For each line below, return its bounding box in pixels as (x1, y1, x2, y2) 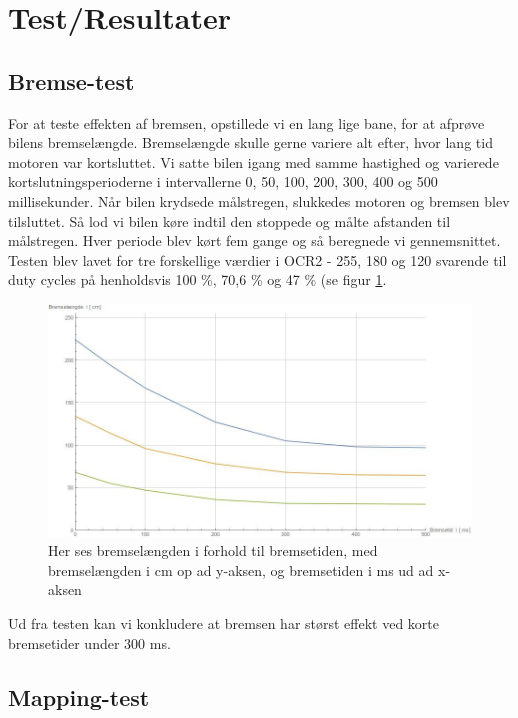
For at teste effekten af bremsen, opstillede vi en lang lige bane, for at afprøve (8, 112, 485, 133)
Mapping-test (8, 681, 150, 712)
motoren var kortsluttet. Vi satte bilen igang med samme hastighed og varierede (8, 151, 499, 172)
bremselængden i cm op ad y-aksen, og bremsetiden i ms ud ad (48, 559, 434, 580)
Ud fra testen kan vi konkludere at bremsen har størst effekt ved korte (8, 612, 440, 633)
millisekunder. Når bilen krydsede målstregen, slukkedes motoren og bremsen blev (8, 190, 510, 211)
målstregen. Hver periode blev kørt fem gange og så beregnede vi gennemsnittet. (8, 230, 501, 251)
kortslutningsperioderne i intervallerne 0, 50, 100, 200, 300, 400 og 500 (8, 171, 438, 192)
